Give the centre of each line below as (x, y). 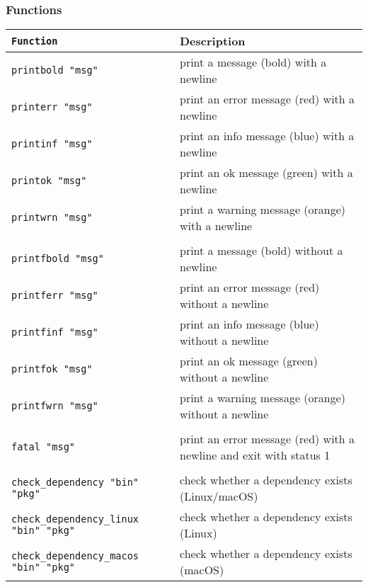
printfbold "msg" (58, 259)
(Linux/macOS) (219, 496)
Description (212, 41)
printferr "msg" (55, 296)
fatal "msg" (44, 447)
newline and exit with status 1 (255, 455)
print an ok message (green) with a (266, 173)
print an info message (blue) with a (267, 136)
